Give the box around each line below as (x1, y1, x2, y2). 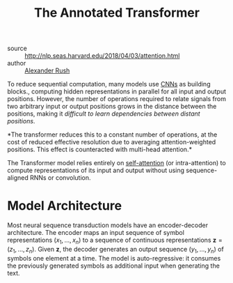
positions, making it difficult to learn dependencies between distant (7, 109, 200, 118)
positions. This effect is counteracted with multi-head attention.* (7, 145, 193, 154)
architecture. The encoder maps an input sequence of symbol (7, 229, 184, 237)
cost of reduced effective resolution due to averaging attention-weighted (7, 138, 216, 146)
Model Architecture (7, 198, 122, 214)
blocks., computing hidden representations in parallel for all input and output (7, 87, 227, 95)
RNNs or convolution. (30, 174, 91, 182)
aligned (7, 174, 29, 182)
